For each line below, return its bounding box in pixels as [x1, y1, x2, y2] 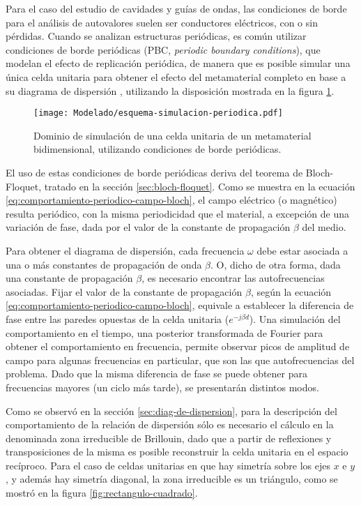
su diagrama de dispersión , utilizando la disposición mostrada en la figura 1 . [6, 83, 335, 98]
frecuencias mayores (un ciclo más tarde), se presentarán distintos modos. [6, 379, 319, 394]
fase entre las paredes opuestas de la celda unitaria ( [6, 311, 229, 326]
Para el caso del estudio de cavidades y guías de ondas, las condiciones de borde [6, 1, 347, 15]
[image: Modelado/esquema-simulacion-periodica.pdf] [33, 108, 283, 119]
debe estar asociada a [256, 243, 348, 257]
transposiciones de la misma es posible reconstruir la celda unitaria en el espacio [6, 444, 348, 459]
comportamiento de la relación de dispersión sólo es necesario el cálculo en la [6, 417, 334, 432]
